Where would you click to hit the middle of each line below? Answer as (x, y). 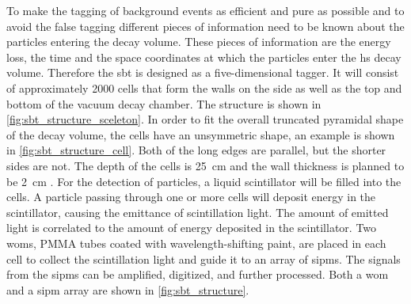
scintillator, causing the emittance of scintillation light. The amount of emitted (198, 212)
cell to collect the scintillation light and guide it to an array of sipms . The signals (204, 258)
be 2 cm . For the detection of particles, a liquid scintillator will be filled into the (204, 181)
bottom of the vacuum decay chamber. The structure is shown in (164, 103)
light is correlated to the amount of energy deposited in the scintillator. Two (192, 228)
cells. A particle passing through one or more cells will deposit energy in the (191, 197)
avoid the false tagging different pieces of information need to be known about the (205, 26)
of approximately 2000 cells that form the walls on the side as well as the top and (204, 87)
